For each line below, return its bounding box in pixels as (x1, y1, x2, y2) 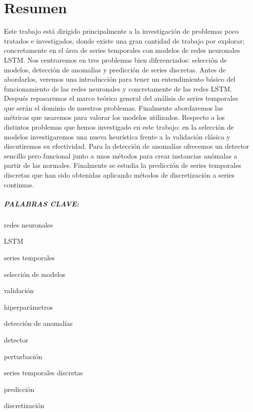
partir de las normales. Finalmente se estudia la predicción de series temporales (4, 160, 241, 170)
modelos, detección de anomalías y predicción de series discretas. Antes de (4, 64, 226, 74)
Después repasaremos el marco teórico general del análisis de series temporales (4, 93, 238, 103)
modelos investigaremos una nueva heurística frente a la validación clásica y (4, 131, 231, 141)
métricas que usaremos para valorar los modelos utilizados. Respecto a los (4, 112, 225, 122)
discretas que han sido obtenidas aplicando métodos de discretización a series (4, 170, 235, 180)
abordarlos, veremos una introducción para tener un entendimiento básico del (4, 74, 235, 84)
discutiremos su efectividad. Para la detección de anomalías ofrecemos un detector (4, 141, 250, 151)
